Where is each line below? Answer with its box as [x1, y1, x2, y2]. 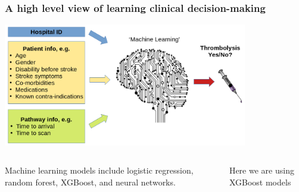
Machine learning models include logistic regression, [5, 164, 194, 177]
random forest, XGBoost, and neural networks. [5, 175, 176, 188]
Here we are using [229, 164, 294, 177]
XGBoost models [229, 175, 291, 188]
